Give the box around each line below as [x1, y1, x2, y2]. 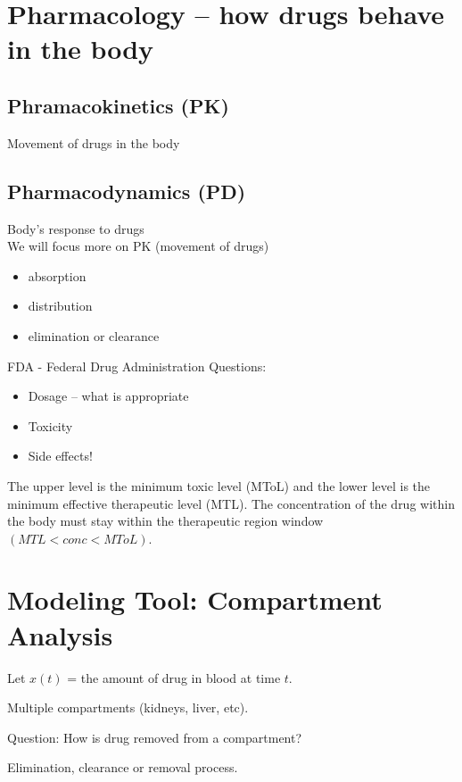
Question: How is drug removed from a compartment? [7, 728, 302, 746]
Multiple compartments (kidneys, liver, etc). [7, 698, 249, 717]
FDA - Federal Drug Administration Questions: [7, 356, 267, 375]
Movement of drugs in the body [7, 133, 180, 152]
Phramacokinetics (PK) [7, 91, 229, 119]
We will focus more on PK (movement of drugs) [7, 237, 269, 255]
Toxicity [28, 416, 73, 435]
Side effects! [28, 446, 93, 465]
